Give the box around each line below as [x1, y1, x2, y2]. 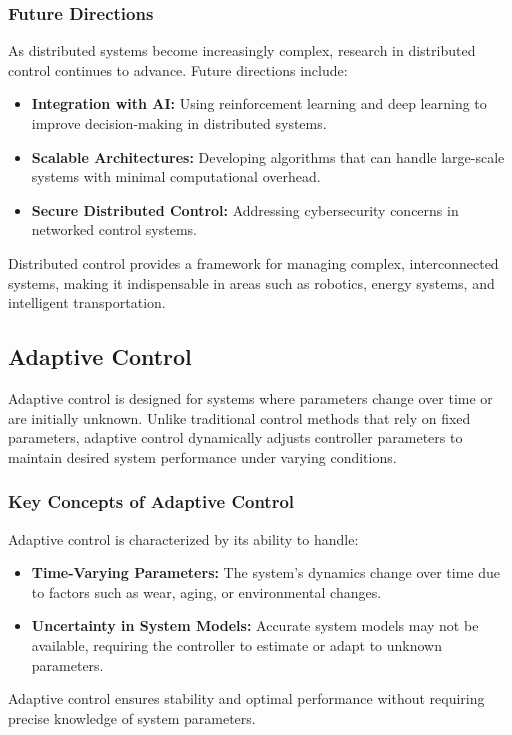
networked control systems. [31, 219, 197, 240]
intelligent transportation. [8, 292, 166, 313]
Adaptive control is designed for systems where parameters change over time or [8, 387, 493, 408]
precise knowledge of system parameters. [8, 707, 256, 728]
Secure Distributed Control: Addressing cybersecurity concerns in [31, 199, 459, 220]
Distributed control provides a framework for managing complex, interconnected [8, 252, 499, 273]
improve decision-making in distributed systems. [31, 113, 327, 133]
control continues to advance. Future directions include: [8, 59, 348, 80]
